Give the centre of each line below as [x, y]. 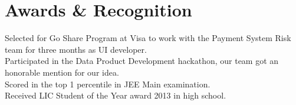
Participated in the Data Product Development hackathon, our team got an [142, 61]
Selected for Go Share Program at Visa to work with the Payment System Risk [148, 38]
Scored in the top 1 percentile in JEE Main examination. [108, 84]
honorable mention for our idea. [62, 72]
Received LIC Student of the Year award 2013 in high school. [116, 95]
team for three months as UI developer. [76, 49]
